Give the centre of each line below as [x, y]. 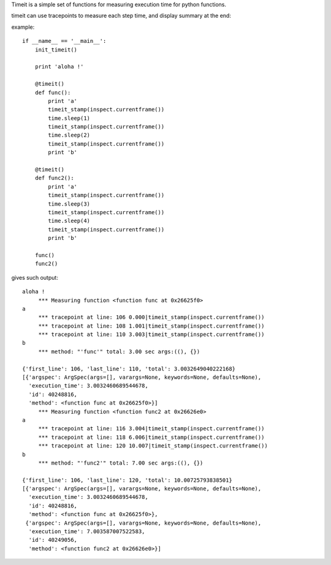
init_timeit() [56, 50]
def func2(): [54, 178]
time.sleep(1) [69, 118]
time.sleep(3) [69, 204]
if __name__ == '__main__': [64, 41]
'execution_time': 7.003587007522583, [87, 532]
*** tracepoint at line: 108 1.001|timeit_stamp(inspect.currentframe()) [151, 326]
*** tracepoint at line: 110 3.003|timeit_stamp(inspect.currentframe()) [151, 335]
